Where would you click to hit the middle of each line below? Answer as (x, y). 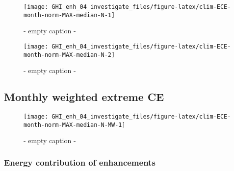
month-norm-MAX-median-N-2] (69, 55)
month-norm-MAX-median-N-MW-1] (75, 125)
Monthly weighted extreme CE (84, 97)
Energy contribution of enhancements (80, 162)
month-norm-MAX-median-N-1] (69, 15)
